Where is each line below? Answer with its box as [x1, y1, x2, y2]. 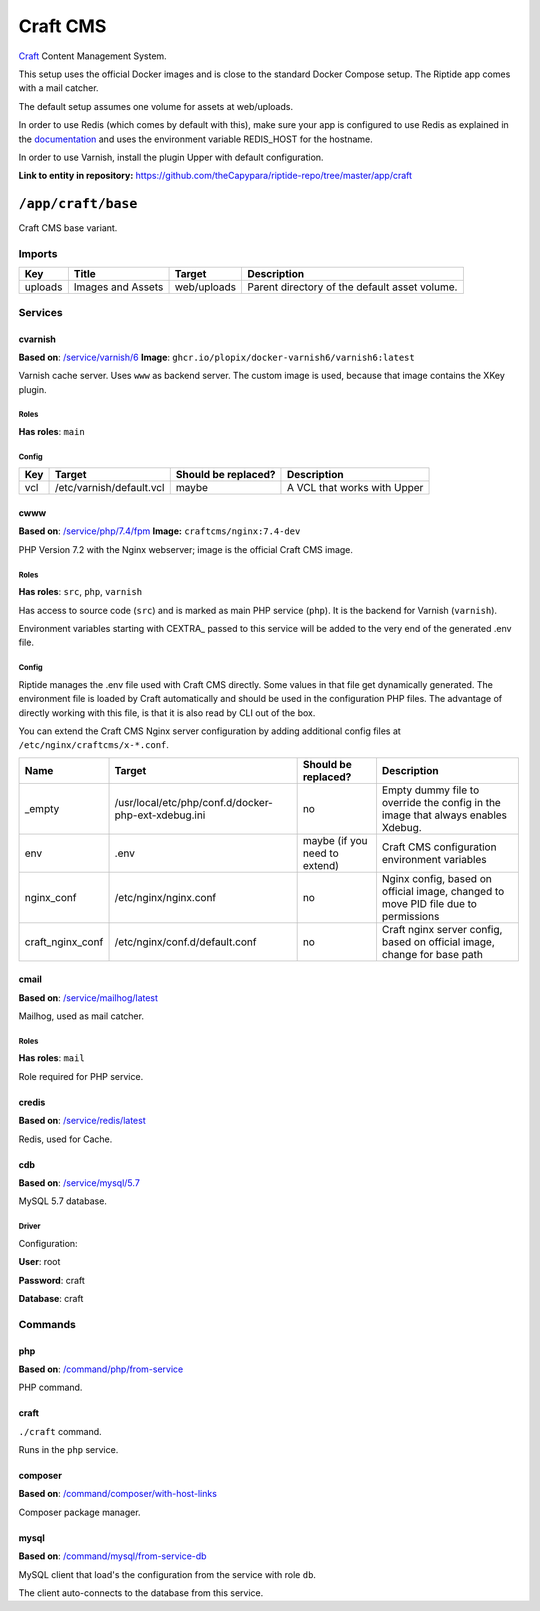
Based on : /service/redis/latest [18, 1115, 146, 1127]
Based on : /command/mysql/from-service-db [18, 1550, 207, 1562]
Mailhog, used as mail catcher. [18, 1010, 145, 1022]
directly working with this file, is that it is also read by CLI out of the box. [18, 706, 316, 719]
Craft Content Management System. [18, 50, 167, 62]
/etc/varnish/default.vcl [54, 481, 165, 495]
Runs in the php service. [18, 1444, 119, 1456]
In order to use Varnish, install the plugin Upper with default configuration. [18, 151, 324, 163]
